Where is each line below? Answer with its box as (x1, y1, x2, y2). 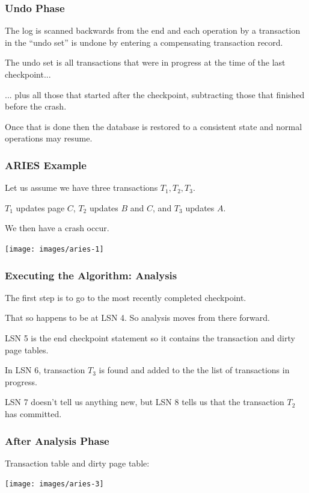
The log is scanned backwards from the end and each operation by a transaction (5, 24, 301, 37)
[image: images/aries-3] (5, 480, 104, 489)
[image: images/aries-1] (5, 244, 104, 253)
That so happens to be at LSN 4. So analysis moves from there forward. (5, 311, 270, 324)
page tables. (5, 343, 49, 356)
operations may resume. (5, 132, 93, 144)
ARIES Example (5, 157, 87, 172)
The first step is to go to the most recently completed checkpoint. (5, 291, 246, 303)
